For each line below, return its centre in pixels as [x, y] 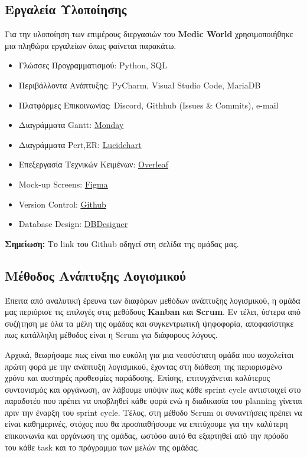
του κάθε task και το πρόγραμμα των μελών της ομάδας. [102, 447]
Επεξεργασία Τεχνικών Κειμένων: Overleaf [94, 164]
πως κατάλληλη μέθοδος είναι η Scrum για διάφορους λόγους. [111, 335]
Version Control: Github [62, 204]
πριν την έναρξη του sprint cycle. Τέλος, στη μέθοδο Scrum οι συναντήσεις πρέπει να [153, 412]
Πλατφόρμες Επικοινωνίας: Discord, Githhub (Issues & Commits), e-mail [148, 105]
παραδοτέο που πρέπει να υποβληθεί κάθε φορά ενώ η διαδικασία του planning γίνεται [153, 401]
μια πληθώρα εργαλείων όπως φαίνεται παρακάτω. [91, 45]
